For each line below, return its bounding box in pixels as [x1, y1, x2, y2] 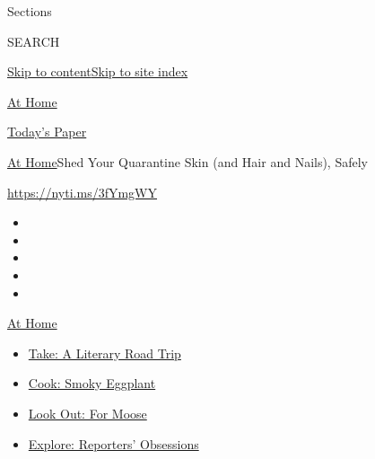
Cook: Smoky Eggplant [28, 374, 156, 393]
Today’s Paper [7, 122, 87, 141]
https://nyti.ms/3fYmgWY [7, 182, 158, 201]
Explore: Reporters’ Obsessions [28, 434, 199, 453]
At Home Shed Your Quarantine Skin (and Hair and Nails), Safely [7, 152, 368, 171]
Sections [7, 2, 52, 20]
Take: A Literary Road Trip [28, 343, 181, 362]
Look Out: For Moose [28, 403, 147, 422]
